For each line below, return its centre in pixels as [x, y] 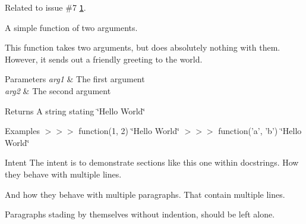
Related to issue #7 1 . [45, 7]
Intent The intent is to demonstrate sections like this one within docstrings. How [152, 162]
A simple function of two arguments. [71, 27]
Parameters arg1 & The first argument [75, 79]
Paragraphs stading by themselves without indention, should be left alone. [140, 214]
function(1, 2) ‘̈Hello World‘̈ [129, 131]
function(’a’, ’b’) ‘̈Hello [260, 131]
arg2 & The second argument [58, 91]
